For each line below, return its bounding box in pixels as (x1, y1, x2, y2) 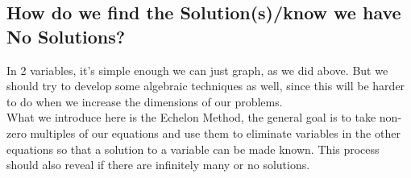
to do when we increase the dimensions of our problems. (6, 93, 283, 110)
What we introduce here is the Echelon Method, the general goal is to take (6, 109, 376, 126)
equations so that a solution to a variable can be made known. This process (6, 140, 380, 157)
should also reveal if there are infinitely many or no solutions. (6, 156, 310, 173)
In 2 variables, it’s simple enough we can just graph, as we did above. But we (6, 61, 388, 78)
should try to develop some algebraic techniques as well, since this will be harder (6, 77, 405, 94)
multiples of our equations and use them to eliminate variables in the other (30, 124, 401, 141)
